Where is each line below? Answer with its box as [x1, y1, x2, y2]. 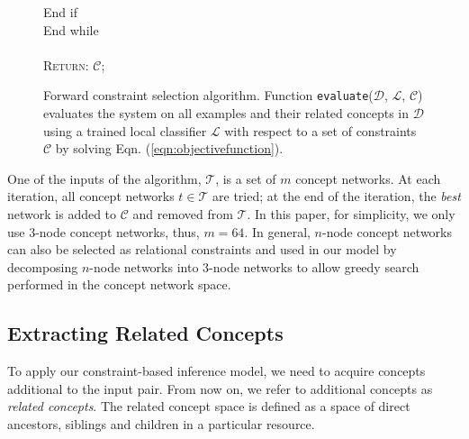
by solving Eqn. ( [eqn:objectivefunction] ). [55, 139, 284, 158]
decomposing [7, 257, 78, 276]
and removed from [132, 205, 233, 223]
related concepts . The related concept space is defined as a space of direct [7, 397, 410, 416]
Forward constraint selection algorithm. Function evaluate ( [43, 86, 374, 105]
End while [43, 20, 99, 39]
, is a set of [215, 169, 276, 187]
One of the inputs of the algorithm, [7, 169, 202, 187]
